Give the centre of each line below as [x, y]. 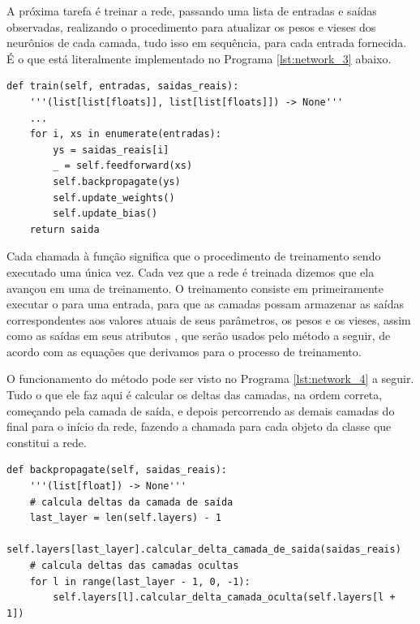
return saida [64, 229]
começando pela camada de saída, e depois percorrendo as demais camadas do [201, 410]
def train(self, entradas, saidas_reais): [123, 86]
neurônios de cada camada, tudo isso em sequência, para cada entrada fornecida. [207, 43]
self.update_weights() [114, 198]
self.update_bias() [105, 214]
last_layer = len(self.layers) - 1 [125, 518]
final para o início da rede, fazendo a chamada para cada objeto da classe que [199, 426]
